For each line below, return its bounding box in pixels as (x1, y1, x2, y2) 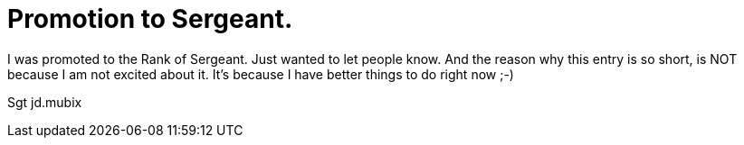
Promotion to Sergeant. (7, 4, 293, 34)
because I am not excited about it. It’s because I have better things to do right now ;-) (7, 66, 514, 82)
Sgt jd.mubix (7, 94, 82, 110)
